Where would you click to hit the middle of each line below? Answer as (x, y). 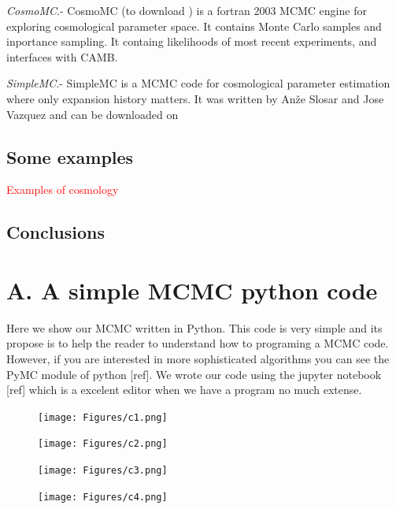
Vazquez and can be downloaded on (93, 114)
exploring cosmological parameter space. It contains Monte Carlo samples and (194, 26)
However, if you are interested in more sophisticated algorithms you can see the (198, 359)
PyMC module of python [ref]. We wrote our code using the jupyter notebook (194, 374)
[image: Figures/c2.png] (103, 444)
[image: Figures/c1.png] (103, 417)
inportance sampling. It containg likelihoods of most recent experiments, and (192, 41)
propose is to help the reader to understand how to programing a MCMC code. (198, 343)
